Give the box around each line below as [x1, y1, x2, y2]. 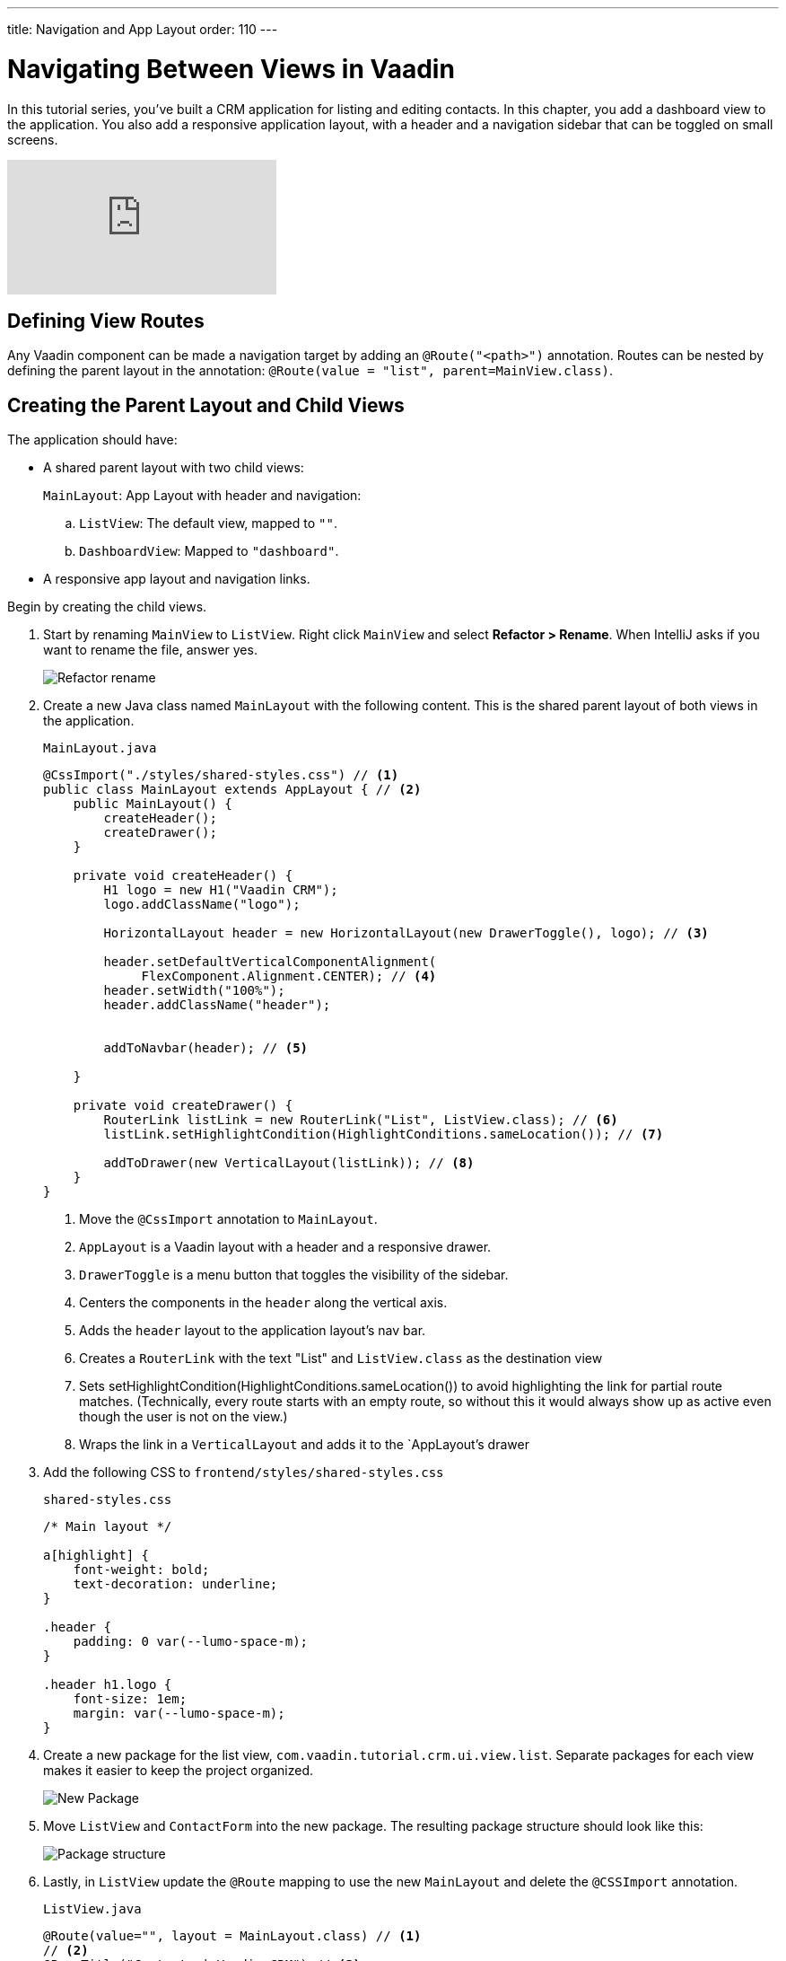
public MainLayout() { [73, 796, 232, 812]
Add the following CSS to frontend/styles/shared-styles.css [43, 1464, 444, 1481]
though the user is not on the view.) [79, 1409, 288, 1425]
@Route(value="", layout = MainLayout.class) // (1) [43, 1929, 422, 1944]
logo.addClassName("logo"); [103, 897, 301, 912]
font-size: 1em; [73, 1692, 188, 1707]
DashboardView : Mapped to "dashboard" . [79, 543, 339, 559]
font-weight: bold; [73, 1562, 210, 1578]
